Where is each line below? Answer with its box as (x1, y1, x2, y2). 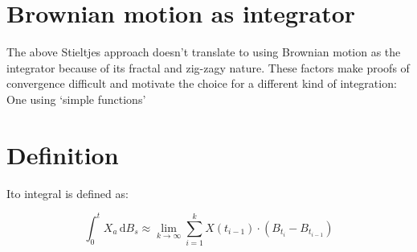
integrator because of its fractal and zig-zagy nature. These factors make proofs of (6, 59, 410, 76)
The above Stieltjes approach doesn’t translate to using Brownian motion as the (6, 43, 401, 60)
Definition (6, 138, 119, 171)
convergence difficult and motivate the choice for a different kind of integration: (6, 75, 397, 92)
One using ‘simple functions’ (6, 90, 146, 107)
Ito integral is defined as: (6, 184, 129, 201)
